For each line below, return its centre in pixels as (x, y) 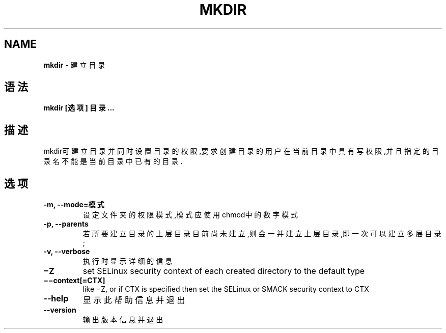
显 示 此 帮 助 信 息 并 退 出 (134, 300)
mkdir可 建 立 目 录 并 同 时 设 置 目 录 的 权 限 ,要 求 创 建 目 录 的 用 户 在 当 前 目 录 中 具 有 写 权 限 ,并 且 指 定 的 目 (241, 151)
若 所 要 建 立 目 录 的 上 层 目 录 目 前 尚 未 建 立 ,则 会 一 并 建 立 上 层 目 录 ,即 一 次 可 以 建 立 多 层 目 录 (262, 234)
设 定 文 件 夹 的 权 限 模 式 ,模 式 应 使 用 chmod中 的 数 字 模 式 (190, 215)
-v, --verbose (67, 252)
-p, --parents (66, 224)
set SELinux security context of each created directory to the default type (224, 271)
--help (56, 299)
